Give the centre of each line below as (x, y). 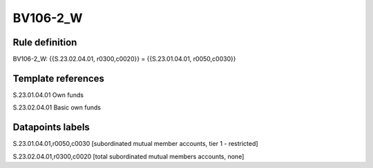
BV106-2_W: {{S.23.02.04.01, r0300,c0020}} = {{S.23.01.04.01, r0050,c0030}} (124, 59)
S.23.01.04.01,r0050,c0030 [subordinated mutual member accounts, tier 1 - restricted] (135, 144)
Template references (59, 78)
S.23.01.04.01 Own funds (48, 95)
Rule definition (45, 42)
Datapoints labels (51, 127)
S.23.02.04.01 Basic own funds (57, 107)
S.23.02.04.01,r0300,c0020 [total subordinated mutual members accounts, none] (128, 156)
